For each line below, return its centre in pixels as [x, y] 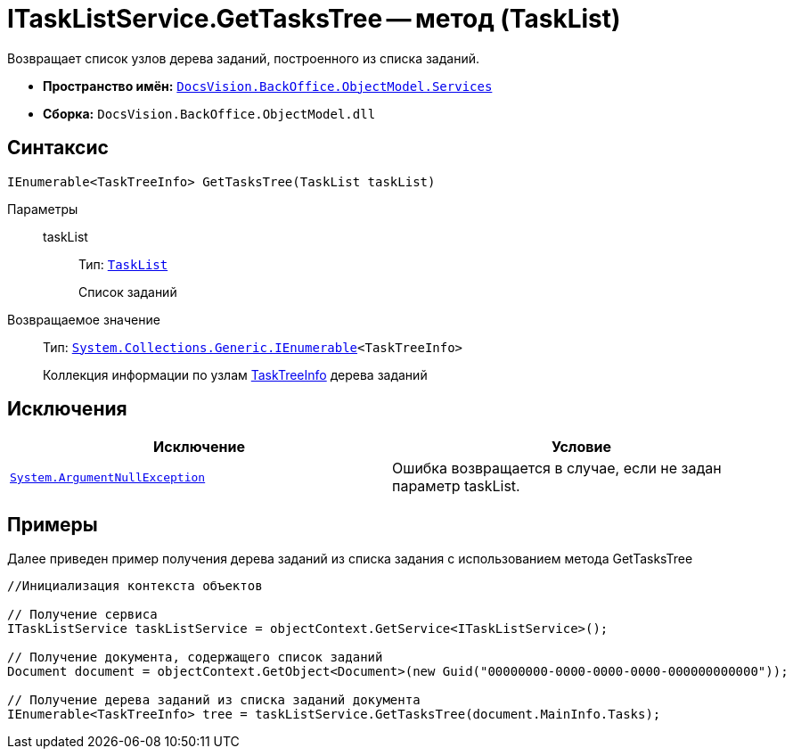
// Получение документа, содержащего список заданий [195, 657]
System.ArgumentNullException [108, 477]
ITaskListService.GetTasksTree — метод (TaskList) [314, 19]
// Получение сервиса [82, 615]
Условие [581, 447]
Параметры [43, 209]
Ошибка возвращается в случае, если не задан [557, 468]
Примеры [53, 524]
